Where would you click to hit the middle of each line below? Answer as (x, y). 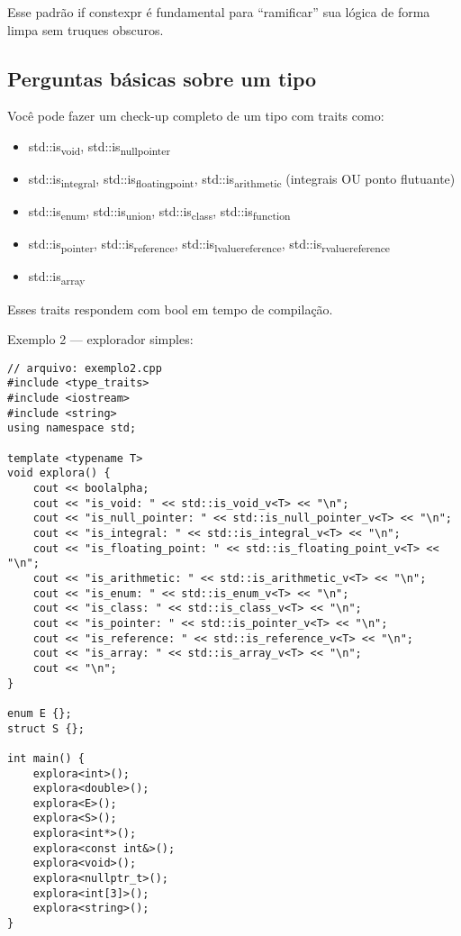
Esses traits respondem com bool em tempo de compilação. (170, 309)
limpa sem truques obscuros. (86, 29)
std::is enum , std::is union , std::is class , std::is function (159, 213)
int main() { (46, 758)
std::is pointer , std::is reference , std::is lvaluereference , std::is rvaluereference (209, 245)
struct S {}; (46, 728)
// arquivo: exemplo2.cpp (85, 368)
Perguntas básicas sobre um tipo (162, 78)
